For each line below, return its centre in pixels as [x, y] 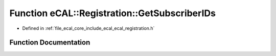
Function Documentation [50, 43]
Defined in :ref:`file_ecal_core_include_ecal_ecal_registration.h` [88, 28]
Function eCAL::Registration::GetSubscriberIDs [112, 13]
